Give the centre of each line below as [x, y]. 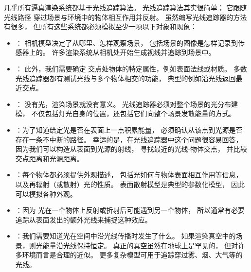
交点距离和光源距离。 [49, 158]
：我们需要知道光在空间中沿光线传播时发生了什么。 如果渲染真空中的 [125, 236]
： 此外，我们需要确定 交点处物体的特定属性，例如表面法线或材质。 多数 [131, 68]
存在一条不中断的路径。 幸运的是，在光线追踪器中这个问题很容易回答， [129, 139]
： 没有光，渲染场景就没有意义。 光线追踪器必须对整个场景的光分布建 [127, 104]
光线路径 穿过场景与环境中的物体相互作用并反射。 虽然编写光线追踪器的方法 [125, 17]
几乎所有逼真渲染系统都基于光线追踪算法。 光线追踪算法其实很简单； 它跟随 [125, 7]
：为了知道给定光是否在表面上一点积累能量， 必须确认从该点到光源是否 [129, 129]
